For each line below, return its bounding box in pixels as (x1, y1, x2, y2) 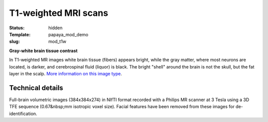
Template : (9, 31, 31, 37)
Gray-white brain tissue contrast (9, 48, 78, 54)
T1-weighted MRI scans (9, 7, 109, 18)
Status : (9, 25, 25, 31)
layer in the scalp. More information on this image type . (9, 70, 122, 76)
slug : (9, 39, 20, 45)
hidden (48, 25, 63, 31)
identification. (9, 111, 37, 117)
